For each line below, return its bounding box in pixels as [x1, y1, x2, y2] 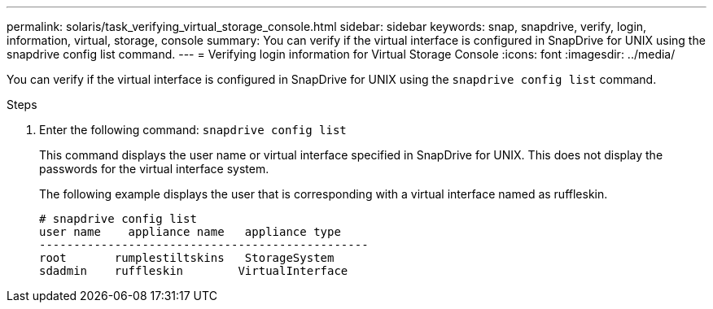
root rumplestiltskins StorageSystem [39, 251, 335, 264]
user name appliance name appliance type [39, 225, 341, 238]
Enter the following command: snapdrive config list [39, 123, 347, 137]
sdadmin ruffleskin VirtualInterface [39, 264, 348, 277]
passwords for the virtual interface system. [39, 162, 269, 176]
